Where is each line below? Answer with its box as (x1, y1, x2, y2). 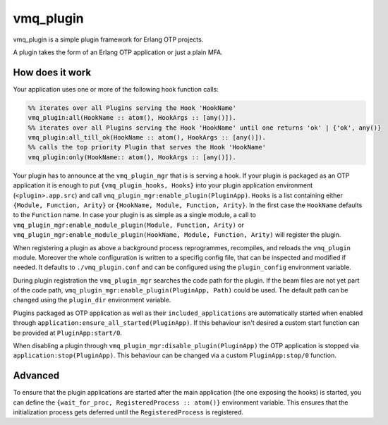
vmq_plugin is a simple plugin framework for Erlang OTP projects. (13, 35, 204, 44)
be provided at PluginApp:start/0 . (13, 328, 123, 337)
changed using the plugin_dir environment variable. (13, 296, 171, 304)
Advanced (13, 370, 60, 382)
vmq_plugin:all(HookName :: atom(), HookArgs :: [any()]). (28, 113, 236, 122)
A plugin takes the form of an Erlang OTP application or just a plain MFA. (13, 48, 224, 56)
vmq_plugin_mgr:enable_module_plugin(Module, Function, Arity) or (13, 221, 245, 229)
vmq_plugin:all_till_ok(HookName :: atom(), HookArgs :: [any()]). (28, 134, 267, 141)
